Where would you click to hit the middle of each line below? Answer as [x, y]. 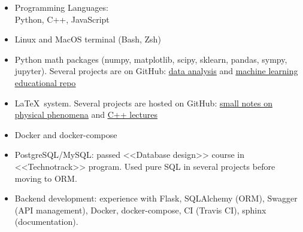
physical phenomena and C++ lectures [86, 115]
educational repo [45, 82]
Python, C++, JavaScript [62, 19]
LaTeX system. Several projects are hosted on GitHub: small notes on [143, 103]
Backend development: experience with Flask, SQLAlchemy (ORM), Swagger [156, 198]
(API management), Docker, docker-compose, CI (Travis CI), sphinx [140, 210]
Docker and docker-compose [66, 134]
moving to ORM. [46, 178]
